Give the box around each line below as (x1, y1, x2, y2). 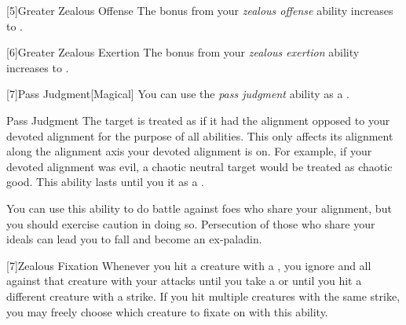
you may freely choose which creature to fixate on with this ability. (6, 303, 328, 320)
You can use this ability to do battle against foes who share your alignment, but (6, 199, 392, 216)
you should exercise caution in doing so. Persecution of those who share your (6, 215, 375, 232)
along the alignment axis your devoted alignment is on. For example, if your (6, 143, 372, 159)
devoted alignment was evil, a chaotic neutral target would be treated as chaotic (6, 158, 393, 174)
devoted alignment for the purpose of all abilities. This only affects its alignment (6, 127, 393, 144)
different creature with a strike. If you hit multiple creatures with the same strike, (6, 287, 401, 304)
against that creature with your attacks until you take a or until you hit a (6, 272, 362, 289)
